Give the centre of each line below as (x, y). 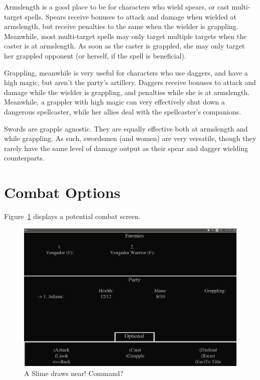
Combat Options (62, 192)
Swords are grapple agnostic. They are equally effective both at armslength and (126, 128)
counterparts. (24, 158)
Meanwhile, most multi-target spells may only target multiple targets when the (125, 36)
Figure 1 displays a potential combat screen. (72, 216)
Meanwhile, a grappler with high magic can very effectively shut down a (114, 102)
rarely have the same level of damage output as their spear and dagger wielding (126, 148)
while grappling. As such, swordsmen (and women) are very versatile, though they (130, 138)
